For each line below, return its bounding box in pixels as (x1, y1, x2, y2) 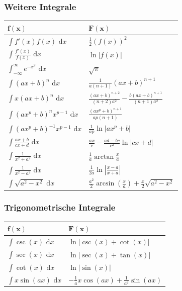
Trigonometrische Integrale (4, 201, 116, 214)
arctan (94, 153, 114, 160)
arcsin (96, 180, 115, 187)
